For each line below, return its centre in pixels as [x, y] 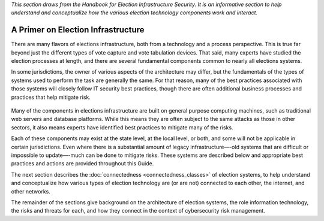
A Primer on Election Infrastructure [78, 30]
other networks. [31, 191]
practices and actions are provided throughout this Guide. [82, 164]
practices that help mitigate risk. [51, 97]
